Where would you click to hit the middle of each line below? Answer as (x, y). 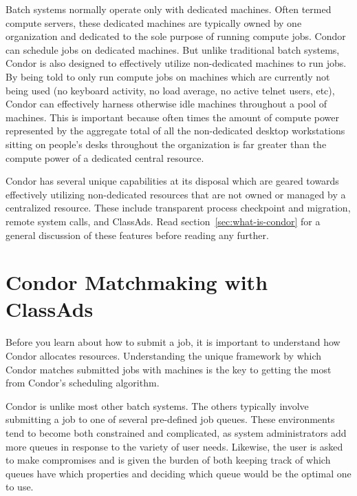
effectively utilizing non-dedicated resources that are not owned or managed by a (176, 194)
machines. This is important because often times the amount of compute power (172, 117)
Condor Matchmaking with (137, 282)
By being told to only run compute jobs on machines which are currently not (168, 76)
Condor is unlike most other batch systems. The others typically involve (157, 405)
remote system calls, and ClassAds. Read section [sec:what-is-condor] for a (163, 221)
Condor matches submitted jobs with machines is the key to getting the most (169, 369)
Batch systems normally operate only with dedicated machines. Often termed (169, 9)
